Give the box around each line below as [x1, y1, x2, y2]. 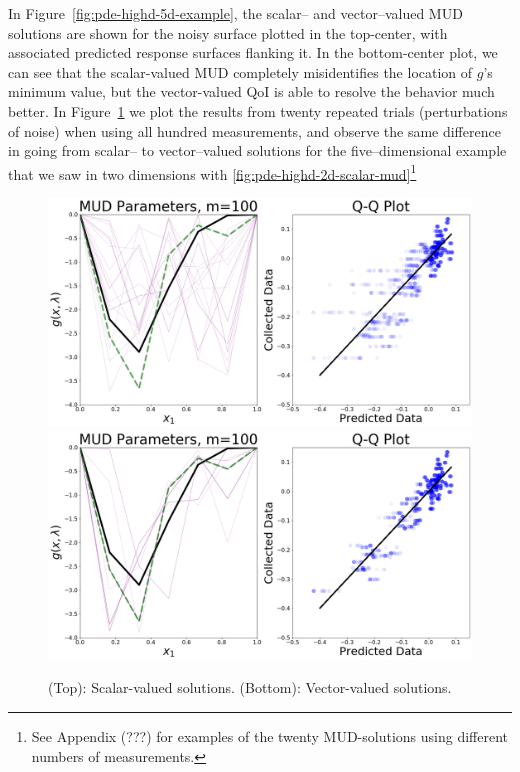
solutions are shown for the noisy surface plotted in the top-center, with [8, 22, 448, 43]
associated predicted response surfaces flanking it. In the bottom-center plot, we [8, 42, 498, 63]
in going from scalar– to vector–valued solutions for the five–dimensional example [8, 140, 507, 161]
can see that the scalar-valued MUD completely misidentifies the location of [8, 61, 473, 82]
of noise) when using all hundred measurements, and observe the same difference [8, 120, 501, 141]
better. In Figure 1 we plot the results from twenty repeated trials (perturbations [8, 100, 508, 121]
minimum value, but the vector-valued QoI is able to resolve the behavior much [8, 81, 495, 102]
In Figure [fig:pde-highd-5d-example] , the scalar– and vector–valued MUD [8, 3, 463, 23]
